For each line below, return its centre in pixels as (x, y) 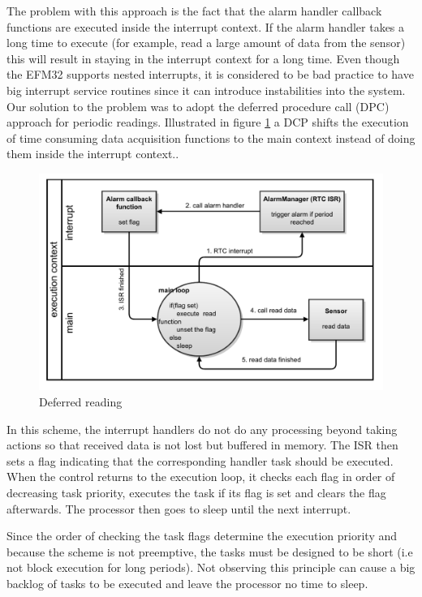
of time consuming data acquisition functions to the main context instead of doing (211, 137)
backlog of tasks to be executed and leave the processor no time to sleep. (187, 583)
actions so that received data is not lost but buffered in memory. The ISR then (202, 445)
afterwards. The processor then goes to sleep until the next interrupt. (179, 508)
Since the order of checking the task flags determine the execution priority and (202, 536)
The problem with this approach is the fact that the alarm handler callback (194, 11)
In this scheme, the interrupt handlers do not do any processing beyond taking (202, 429)
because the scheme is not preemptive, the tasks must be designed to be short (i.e (210, 551)
